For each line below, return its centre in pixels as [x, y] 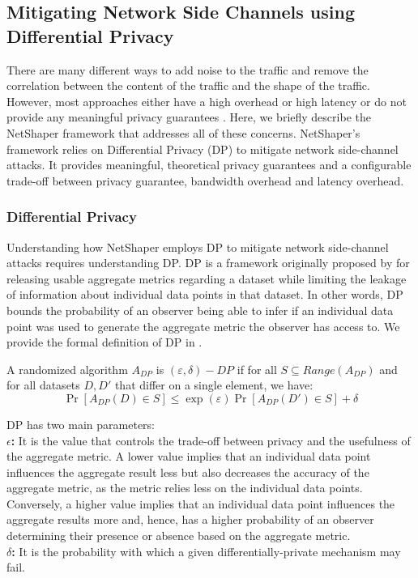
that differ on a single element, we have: [214, 385]
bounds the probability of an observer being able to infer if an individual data [200, 310]
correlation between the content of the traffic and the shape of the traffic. [188, 85]
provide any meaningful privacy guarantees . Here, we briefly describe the [189, 117]
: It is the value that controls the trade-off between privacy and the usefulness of [211, 440]
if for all [257, 369]
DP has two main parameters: [81, 424]
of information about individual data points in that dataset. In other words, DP [205, 294]
